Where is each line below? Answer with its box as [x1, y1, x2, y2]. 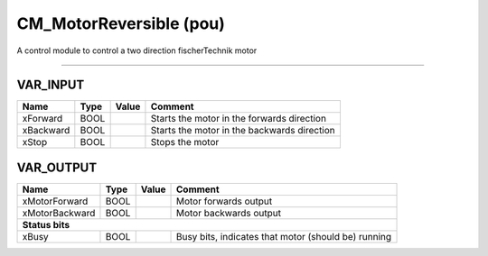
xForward [22, 113, 63, 125]
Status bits [22, 218, 70, 231]
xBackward [22, 124, 70, 137]
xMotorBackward [22, 206, 96, 219]
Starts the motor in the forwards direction [150, 113, 327, 125]
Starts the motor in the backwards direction [150, 124, 336, 137]
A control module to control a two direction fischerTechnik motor [16, 45, 258, 56]
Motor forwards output [175, 195, 273, 207]
